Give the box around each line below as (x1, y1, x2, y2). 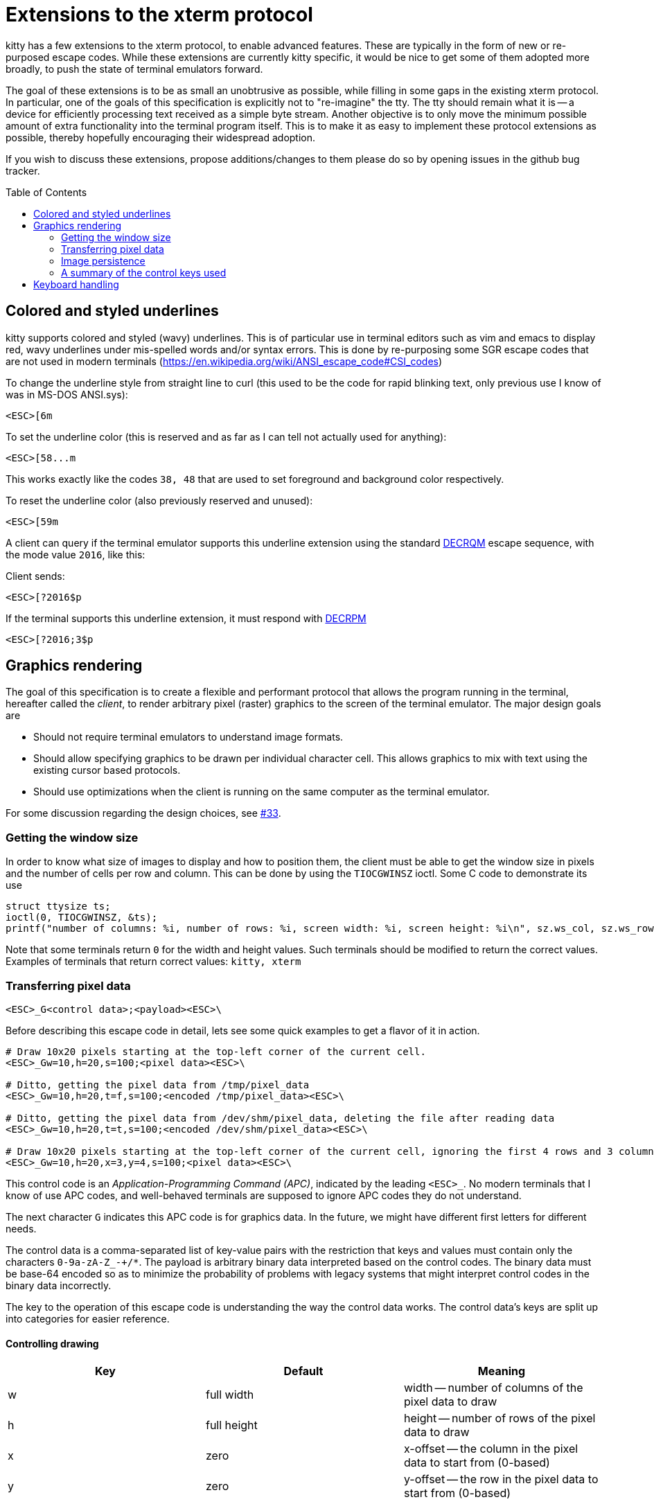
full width (205, 1388, 254, 1402)
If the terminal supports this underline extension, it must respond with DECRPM (6, 612, 366, 624)
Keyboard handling (33, 278, 119, 290)
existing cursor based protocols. (33, 764, 181, 777)
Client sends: (6, 569, 65, 582)
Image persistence (61, 254, 145, 267)
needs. (6, 1222, 37, 1235)
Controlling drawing (6, 1337, 99, 1350)
